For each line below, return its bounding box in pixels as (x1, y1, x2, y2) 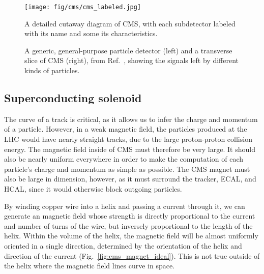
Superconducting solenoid (4, 90, 142, 106)
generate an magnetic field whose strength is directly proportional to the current (4, 210, 255, 221)
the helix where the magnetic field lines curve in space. (4, 260, 175, 271)
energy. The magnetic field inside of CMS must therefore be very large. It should (4, 143, 255, 154)
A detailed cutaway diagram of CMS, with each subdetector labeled (24, 18, 236, 28)
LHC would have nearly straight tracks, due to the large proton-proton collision (4, 134, 252, 144)
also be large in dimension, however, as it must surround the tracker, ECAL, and (4, 173, 256, 184)
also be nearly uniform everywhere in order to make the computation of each (4, 154, 244, 164)
